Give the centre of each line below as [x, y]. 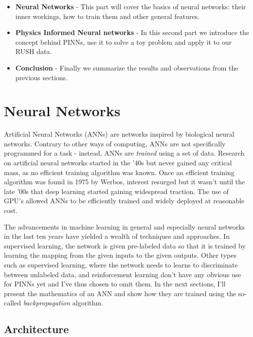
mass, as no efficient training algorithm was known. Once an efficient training [119, 172]
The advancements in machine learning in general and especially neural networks [125, 226]
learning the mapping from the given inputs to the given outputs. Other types [120, 255]
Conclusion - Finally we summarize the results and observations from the [127, 67]
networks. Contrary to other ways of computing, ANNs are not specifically [115, 143]
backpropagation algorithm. [63, 303]
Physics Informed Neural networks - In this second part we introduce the [132, 32]
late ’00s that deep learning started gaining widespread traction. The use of [117, 191]
